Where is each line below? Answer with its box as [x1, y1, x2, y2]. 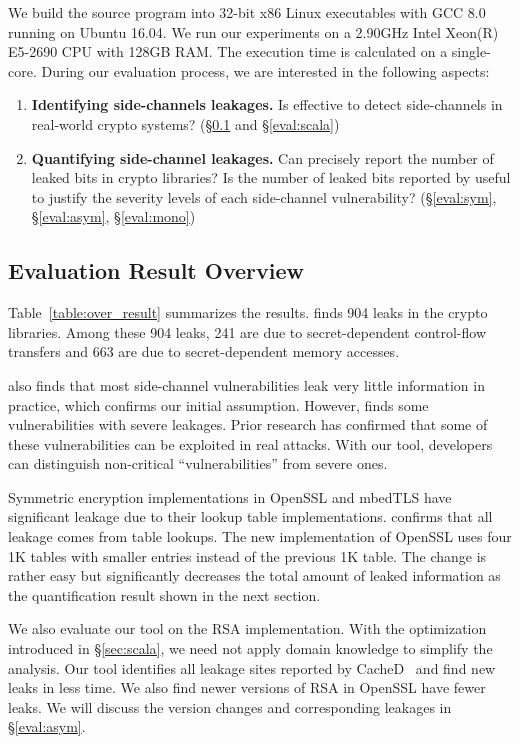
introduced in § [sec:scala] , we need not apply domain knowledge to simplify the [8, 638, 493, 659]
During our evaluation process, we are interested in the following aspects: [41, 60, 490, 81]
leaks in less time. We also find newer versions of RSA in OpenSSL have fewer [8, 677, 486, 698]
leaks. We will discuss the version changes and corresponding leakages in [8, 696, 452, 717]
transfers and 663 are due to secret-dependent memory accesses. [8, 341, 400, 362]
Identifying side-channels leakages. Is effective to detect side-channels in [31, 94, 503, 115]
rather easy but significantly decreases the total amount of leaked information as [8, 565, 501, 586]
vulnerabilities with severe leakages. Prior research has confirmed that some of [8, 414, 488, 435]
